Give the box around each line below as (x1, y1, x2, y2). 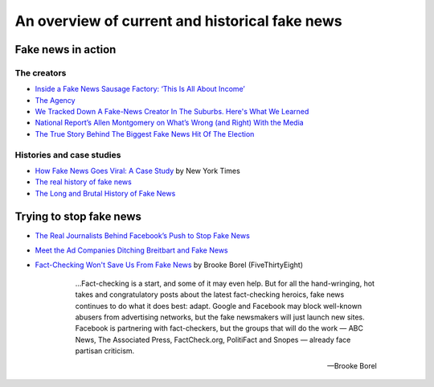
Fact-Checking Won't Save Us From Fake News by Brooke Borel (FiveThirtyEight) (35, 260, 304, 270)
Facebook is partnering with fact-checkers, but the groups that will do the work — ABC (75, 323, 364, 333)
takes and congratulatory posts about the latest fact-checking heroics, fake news (75, 290, 345, 299)
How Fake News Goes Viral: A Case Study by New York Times (35, 166, 240, 176)
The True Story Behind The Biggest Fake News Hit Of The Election (35, 129, 255, 138)
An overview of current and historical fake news (14, 12, 342, 30)
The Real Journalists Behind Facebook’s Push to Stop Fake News (35, 230, 251, 241)
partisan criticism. (75, 346, 135, 356)
